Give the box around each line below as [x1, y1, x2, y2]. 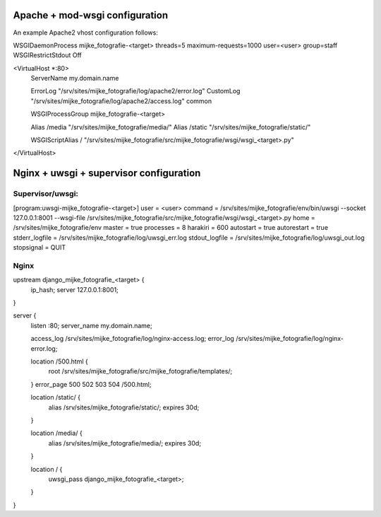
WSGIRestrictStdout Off [13, 51, 83, 59]
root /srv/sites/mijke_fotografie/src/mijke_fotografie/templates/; [48, 367, 233, 376]
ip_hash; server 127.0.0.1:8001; [30, 285, 119, 294]
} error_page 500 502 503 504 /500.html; [30, 380, 152, 388]
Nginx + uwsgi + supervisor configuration [13, 167, 201, 180]
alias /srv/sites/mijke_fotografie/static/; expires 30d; [48, 403, 200, 412]
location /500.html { [30, 357, 88, 366]
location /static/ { [30, 393, 81, 402]
